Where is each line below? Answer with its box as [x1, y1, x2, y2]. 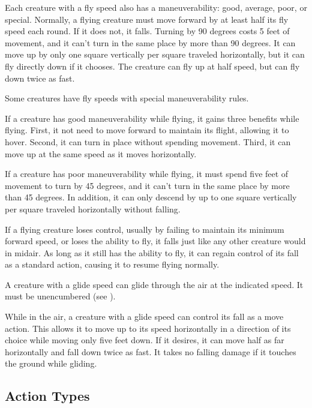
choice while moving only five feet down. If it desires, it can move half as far [5, 334, 284, 346]
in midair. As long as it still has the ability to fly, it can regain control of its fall [5, 246, 299, 259]
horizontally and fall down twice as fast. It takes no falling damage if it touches [5, 345, 296, 358]
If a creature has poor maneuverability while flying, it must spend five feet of [5, 167, 289, 180]
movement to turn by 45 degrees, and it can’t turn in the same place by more [5, 179, 290, 191]
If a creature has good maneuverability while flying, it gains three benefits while [5, 112, 299, 124]
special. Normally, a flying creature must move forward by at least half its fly [5, 13, 289, 25]
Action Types [5, 386, 90, 405]
